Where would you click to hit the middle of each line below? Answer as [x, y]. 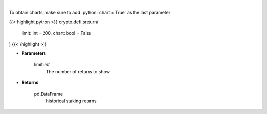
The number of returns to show [78, 71]
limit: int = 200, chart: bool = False [56, 33]
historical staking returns [71, 101]
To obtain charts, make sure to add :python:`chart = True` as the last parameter [90, 13]
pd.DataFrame [48, 94]
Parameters [34, 53]
